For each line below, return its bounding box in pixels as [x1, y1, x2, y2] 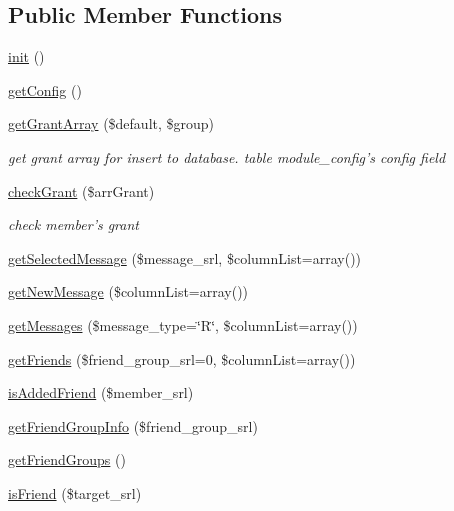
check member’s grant [8, 214, 139, 235]
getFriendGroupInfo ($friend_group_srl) [8, 415, 258, 436]
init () [8, 46, 45, 67]
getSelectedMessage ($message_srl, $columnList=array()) [8, 247, 362, 268]
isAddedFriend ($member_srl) [8, 382, 194, 403]
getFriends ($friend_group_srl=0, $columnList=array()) [8, 348, 356, 369]
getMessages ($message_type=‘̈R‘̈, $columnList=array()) [8, 314, 358, 335]
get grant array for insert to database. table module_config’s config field [8, 146, 446, 167]
